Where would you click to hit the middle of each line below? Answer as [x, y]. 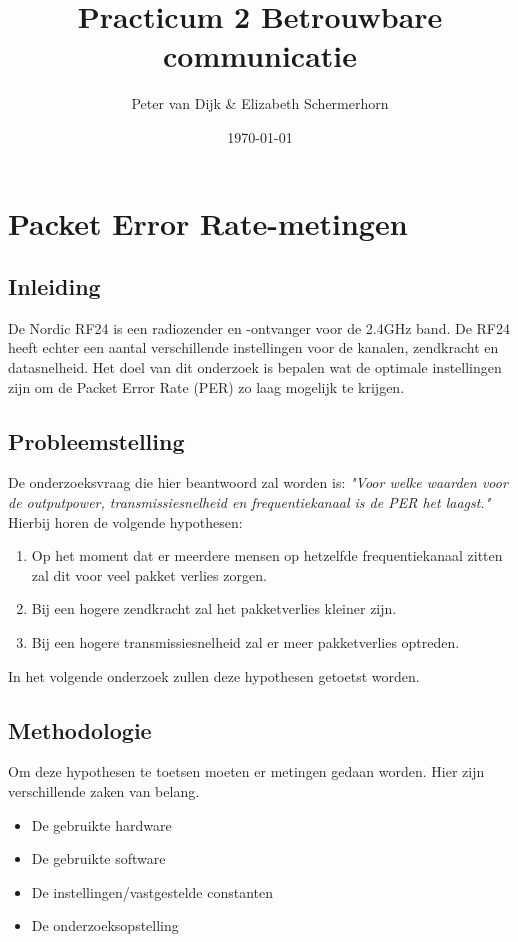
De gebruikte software [98, 858]
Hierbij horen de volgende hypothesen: [125, 521]
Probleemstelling [96, 440]
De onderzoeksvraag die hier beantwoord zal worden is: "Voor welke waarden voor [258, 482]
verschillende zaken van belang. [104, 791]
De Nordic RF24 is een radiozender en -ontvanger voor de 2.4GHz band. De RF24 [259, 327]
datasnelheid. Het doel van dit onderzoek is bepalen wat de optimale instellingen [255, 367]
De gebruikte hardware [101, 824]
